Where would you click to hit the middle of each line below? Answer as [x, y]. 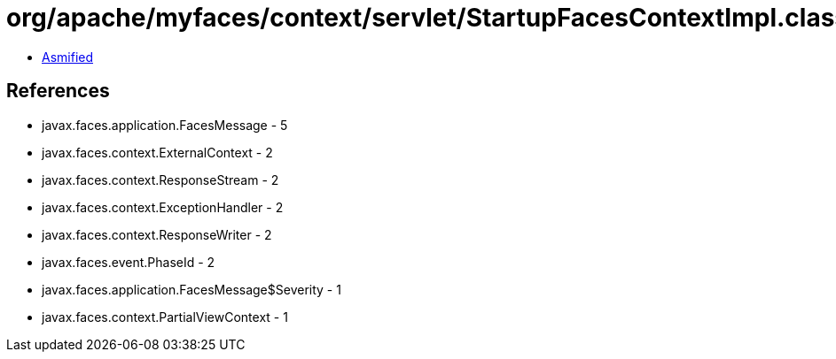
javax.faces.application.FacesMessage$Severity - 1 [191, 289]
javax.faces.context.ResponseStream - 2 [160, 179]
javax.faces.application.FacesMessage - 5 [165, 125]
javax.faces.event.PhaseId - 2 [129, 262]
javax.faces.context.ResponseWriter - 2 [157, 234]
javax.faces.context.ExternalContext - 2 [157, 152]
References [58, 91]
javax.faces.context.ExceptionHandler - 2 [163, 207]
